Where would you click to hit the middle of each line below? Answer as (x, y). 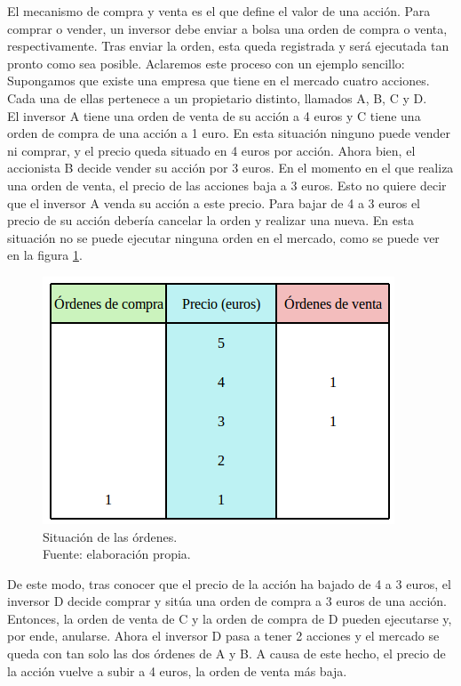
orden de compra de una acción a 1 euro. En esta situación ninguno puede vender (229, 133)
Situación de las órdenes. (110, 536)
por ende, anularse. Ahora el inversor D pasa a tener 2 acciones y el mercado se (223, 636)
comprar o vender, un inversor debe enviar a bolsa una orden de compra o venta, (227, 28)
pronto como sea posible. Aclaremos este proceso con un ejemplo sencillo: (206, 63)
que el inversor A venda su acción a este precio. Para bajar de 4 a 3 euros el (214, 202)
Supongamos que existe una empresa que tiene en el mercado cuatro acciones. (219, 81)
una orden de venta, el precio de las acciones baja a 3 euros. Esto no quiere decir (227, 185)
